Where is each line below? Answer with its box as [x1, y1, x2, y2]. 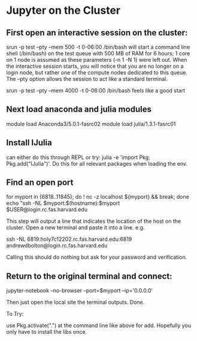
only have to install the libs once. [6, 328, 87, 336]
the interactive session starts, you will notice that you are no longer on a [6, 62, 184, 70]
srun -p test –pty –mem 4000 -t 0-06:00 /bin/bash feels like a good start [6, 87, 186, 94]
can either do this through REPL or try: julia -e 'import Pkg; [6, 154, 151, 161]
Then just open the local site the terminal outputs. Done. [6, 298, 145, 306]
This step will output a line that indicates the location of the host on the [6, 217, 181, 225]
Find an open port [6, 178, 74, 188]
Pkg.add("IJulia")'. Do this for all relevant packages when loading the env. [6, 160, 188, 167]
